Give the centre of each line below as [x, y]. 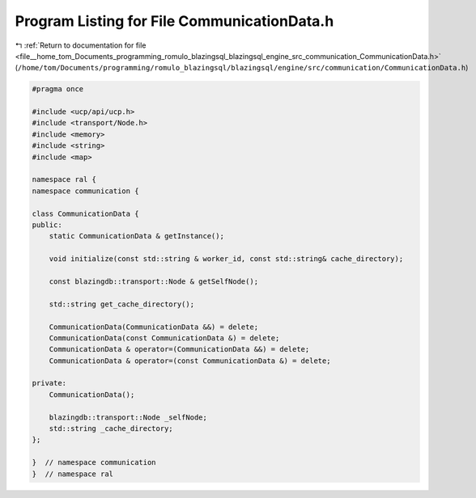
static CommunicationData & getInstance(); [136, 236]
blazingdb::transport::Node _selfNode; [128, 417]
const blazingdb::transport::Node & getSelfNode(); [154, 281]
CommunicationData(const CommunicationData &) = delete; [164, 338]
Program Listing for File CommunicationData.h [174, 21]
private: [49, 383]
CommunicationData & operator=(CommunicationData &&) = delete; [179, 349]
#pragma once [58, 89]
